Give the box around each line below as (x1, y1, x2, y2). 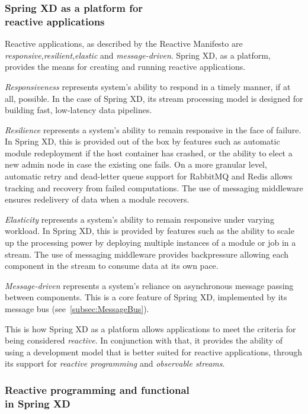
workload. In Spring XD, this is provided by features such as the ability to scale (5, 224, 294, 237)
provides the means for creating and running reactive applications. (5, 60, 246, 73)
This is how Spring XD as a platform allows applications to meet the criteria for (5, 322, 296, 335)
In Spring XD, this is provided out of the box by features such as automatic (5, 135, 280, 147)
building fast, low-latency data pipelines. (5, 104, 152, 116)
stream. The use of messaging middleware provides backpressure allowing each (5, 248, 289, 260)
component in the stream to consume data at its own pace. (5, 259, 219, 272)
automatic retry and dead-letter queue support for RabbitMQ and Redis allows (5, 170, 293, 182)
